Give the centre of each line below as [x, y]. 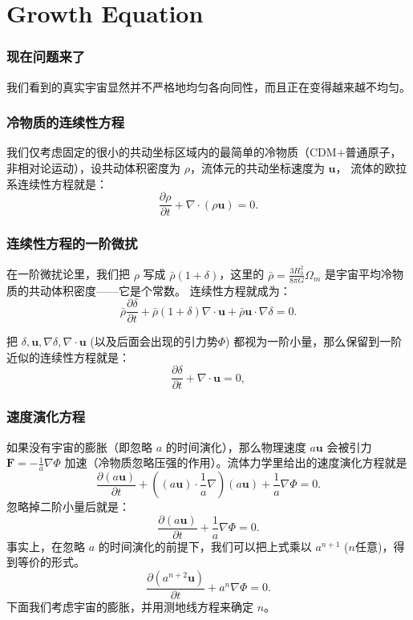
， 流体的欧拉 [371, 168]
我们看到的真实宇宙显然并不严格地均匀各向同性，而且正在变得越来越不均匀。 [209, 86]
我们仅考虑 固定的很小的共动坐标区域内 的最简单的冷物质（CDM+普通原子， [204, 152]
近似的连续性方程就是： [68, 357]
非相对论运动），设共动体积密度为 [93, 168]
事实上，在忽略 [46, 546]
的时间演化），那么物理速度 [236, 446]
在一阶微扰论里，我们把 [68, 274]
